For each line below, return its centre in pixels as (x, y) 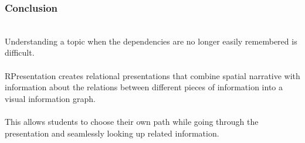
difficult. (20, 52)
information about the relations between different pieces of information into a (144, 87)
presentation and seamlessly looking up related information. (112, 133)
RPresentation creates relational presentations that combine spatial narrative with (152, 75)
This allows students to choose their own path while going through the (132, 121)
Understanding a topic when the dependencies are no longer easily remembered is (151, 41)
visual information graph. (50, 98)
